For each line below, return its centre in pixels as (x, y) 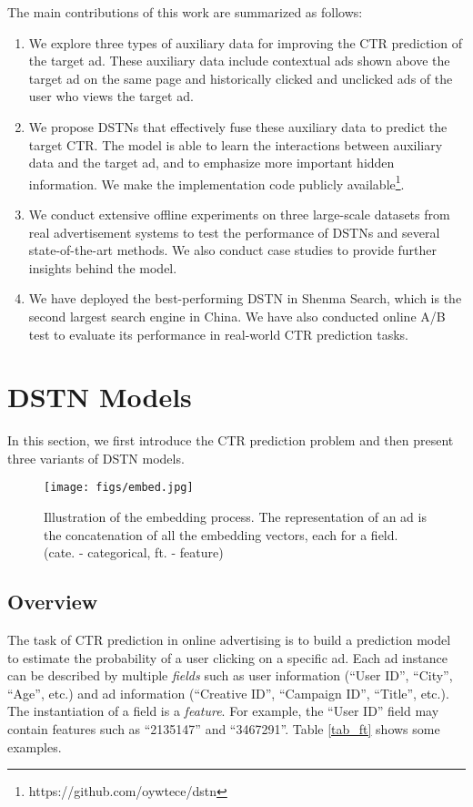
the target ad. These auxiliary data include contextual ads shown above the (239, 61)
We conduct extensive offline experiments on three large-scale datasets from (239, 214)
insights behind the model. (103, 267)
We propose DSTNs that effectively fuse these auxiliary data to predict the (238, 126)
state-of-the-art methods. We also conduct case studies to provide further (233, 250)
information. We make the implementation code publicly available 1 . (216, 182)
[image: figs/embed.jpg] (119, 488)
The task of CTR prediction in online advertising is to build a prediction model (229, 640)
